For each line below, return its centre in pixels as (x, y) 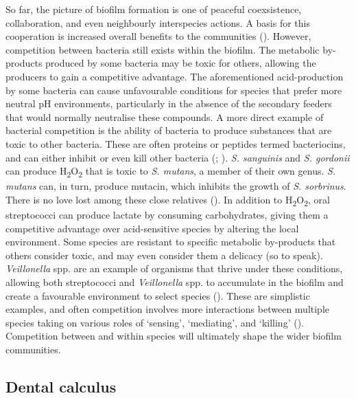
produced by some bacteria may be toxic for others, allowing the (181, 63)
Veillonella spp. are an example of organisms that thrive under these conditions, (174, 268)
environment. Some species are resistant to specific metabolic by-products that (171, 242)
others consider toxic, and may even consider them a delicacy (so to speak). (164, 255)
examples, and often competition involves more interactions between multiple (168, 309)
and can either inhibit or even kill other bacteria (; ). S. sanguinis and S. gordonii (178, 157)
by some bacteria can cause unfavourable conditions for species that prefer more (174, 90)
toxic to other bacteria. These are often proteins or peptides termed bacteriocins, (176, 143)
